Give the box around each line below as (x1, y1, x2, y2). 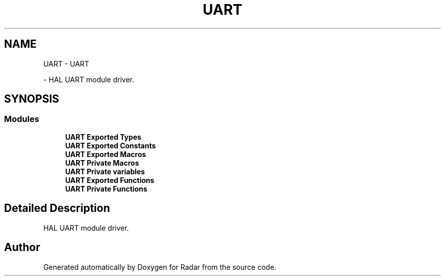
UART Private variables (65, 167, 145, 176)
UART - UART (43, 59, 89, 68)
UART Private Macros (65, 158, 139, 167)
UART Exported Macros (65, 149, 146, 159)
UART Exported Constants (65, 141, 156, 150)
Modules (4, 114, 40, 125)
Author (4, 241, 40, 254)
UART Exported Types (65, 132, 142, 141)
